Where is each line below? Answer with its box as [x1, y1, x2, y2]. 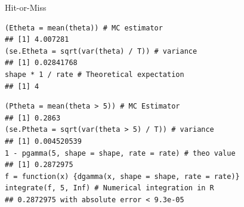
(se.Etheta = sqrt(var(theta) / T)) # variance [5, 47, 197, 55]
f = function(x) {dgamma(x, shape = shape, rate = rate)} [5, 172, 240, 181]
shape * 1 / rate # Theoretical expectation [5, 70, 184, 79]
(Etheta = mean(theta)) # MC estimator [5, 23, 163, 32]
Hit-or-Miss [5, 1, 47, 13]
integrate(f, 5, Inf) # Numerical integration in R [5, 184, 214, 193]
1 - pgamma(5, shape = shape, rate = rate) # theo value [5, 149, 236, 157]
